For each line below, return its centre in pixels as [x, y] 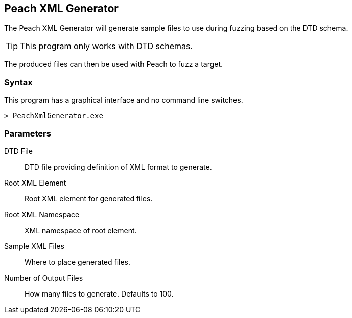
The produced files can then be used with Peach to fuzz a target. [114, 64]
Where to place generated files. [78, 262]
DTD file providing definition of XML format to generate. [118, 167]
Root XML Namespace [42, 214]
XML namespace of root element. [81, 230]
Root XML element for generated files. [89, 198]
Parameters [28, 133]
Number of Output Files [44, 278]
